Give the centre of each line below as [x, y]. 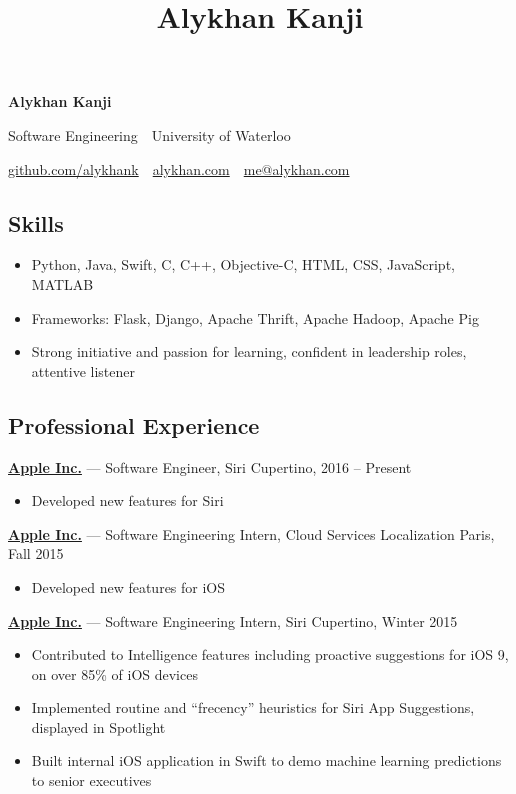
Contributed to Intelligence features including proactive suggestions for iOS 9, [270, 654]
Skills [36, 222]
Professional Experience [134, 424]
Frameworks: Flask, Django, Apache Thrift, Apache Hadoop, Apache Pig [255, 317]
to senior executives [91, 780]
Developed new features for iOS [128, 586]
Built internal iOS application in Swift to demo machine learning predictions [266, 760]
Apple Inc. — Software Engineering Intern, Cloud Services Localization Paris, [251, 533]
